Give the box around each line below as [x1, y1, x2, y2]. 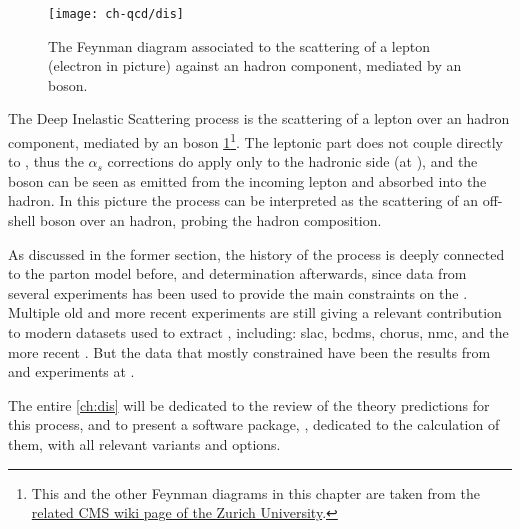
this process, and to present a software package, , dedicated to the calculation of [8, 414, 500, 435]
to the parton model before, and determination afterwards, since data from [8, 263, 467, 284]
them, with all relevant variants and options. [8, 434, 281, 454]
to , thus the [8, 151, 84, 172]
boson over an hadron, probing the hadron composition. [39, 210, 382, 231]
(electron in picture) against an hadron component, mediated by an [48, 55, 462, 76]
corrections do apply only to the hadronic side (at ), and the [107, 151, 478, 172]
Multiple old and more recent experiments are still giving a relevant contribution [8, 302, 502, 323]
